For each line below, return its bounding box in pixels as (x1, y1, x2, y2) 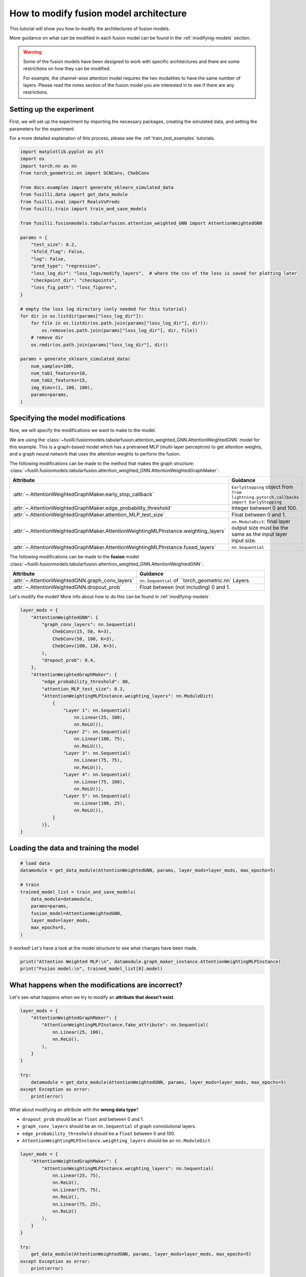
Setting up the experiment (9, 105, 94, 114)
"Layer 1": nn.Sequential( (63, 707, 131, 713)
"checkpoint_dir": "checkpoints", (31, 277, 117, 283)
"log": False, (31, 256, 66, 262)
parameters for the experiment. (9, 126, 75, 132)
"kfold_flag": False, (31, 249, 85, 255)
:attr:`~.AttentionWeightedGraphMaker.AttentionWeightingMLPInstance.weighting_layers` (12, 528, 226, 535)
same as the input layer (231, 531, 288, 538)
